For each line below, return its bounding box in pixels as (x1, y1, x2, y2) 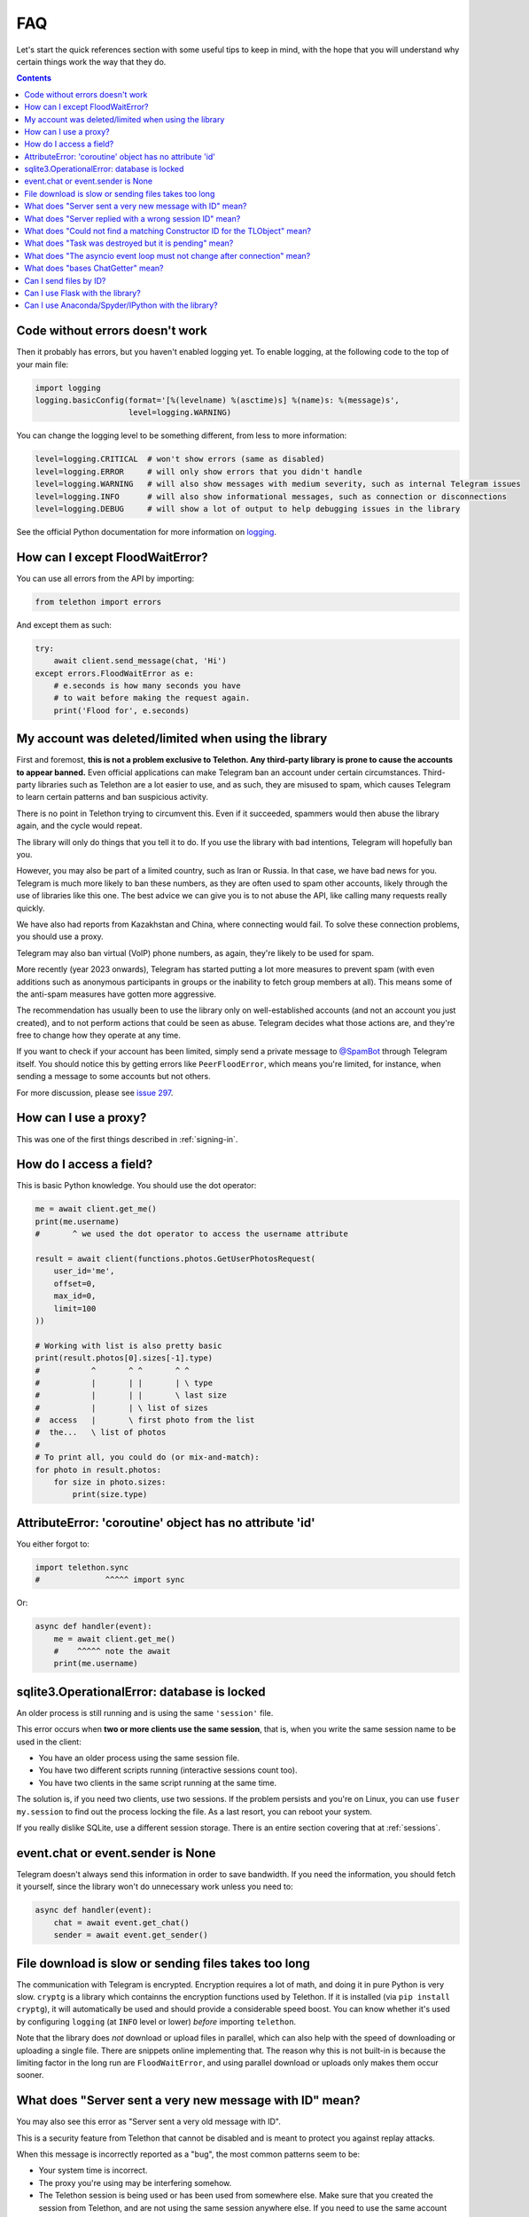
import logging (35, 382, 101, 393)
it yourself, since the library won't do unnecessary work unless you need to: (16, 1881, 293, 1892)
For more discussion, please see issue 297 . (16, 1087, 174, 1098)
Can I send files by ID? (24, 275, 106, 286)
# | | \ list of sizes (35, 1402, 208, 1413)
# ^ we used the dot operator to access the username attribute (35, 1229, 349, 1239)
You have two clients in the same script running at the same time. (38, 1777, 277, 1788)
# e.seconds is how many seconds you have (53, 680, 241, 691)
